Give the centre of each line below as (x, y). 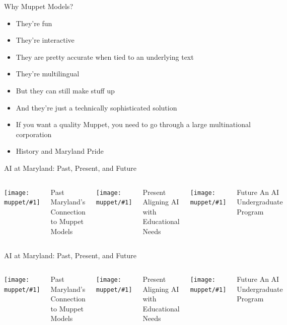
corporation (34, 134)
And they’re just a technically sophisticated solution (96, 107)
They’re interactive (45, 40)
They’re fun (34, 23)
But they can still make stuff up (65, 90)
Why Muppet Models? (39, 6)
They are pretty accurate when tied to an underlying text (105, 57)
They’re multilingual (48, 74)
